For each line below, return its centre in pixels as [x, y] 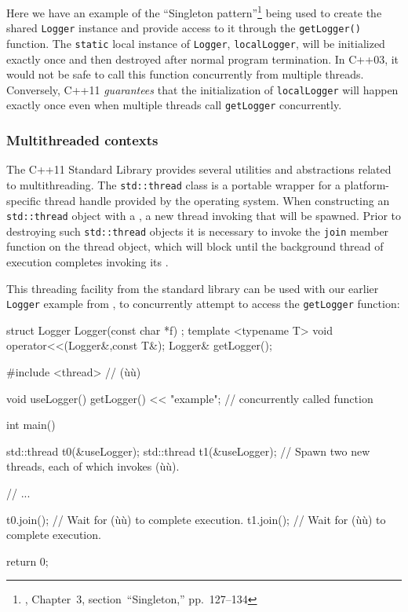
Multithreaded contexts [82, 139]
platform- [366, 184]
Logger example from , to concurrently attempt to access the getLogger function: [203, 304]
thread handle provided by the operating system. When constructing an [217, 200]
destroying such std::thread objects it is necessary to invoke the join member [198, 231]
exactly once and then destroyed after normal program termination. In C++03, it [203, 59]
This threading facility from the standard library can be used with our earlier [193, 288]
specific [24, 200]
